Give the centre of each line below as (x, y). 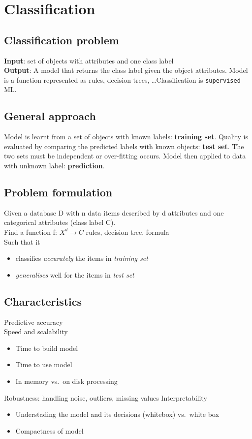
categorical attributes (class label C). (60, 222)
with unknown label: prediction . (54, 165)
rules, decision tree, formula (127, 232)
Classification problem (62, 40)
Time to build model (47, 348)
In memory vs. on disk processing (66, 381)
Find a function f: (31, 232)
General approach (50, 116)
